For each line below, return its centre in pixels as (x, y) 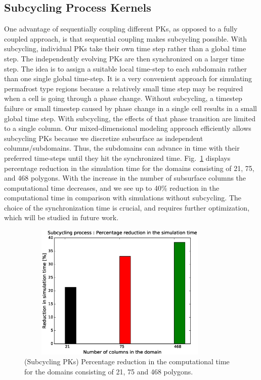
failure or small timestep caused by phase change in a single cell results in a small (131, 108)
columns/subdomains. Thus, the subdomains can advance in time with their (122, 148)
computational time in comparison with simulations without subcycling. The (123, 198)
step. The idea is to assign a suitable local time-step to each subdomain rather (126, 68)
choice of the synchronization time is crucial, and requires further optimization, (127, 207)
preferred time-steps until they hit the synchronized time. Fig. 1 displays (117, 158)
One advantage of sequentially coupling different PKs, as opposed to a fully (121, 29)
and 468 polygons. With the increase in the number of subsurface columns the (125, 178)
